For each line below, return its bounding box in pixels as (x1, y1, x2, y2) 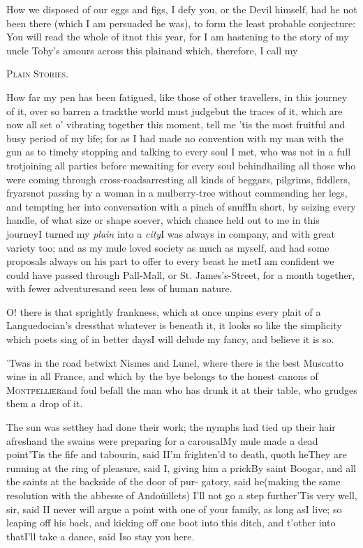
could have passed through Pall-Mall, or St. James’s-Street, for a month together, (6, 267, 355, 282)
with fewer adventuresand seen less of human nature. (6, 281, 232, 296)
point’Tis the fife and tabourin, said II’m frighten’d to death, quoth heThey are (6, 447, 347, 462)
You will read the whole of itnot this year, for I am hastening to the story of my (6, 29, 349, 44)
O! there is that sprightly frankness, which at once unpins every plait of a (6, 304, 321, 319)
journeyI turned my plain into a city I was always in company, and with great (6, 226, 335, 241)
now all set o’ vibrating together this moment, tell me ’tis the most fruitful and (6, 117, 346, 132)
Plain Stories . (6, 66, 69, 81)
